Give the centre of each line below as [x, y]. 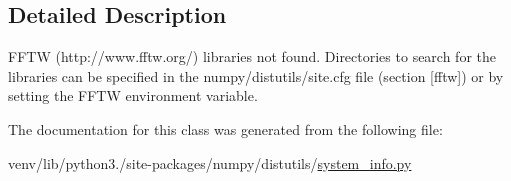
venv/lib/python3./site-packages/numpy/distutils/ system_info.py [210, 162]
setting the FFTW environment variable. [133, 95]
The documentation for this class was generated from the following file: [225, 128]
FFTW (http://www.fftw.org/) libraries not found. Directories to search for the [252, 56]
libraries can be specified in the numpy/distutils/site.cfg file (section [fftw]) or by [256, 75]
